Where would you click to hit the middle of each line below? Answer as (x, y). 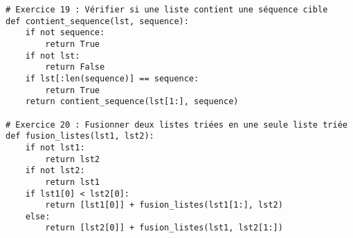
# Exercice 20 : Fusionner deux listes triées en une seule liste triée (176, 125)
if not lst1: (55, 147)
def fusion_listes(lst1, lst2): (80, 136)
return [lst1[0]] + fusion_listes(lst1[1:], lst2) (164, 205)
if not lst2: (55, 171)
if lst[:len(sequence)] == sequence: (112, 78)
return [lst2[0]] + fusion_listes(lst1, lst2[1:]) (164, 228)
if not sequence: (65, 33)
